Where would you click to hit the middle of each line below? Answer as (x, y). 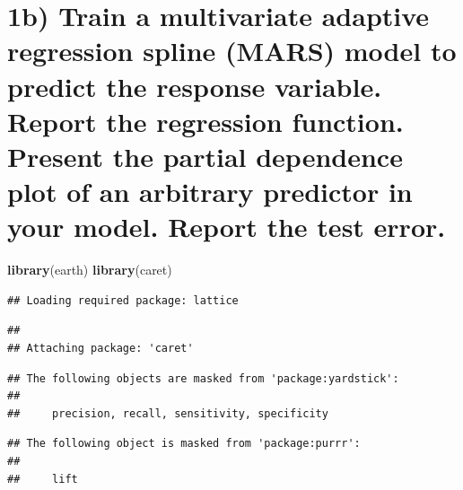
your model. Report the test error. (227, 227)
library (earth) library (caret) (90, 270)
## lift (43, 479)
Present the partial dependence (205, 156)
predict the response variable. (195, 86)
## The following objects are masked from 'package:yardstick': (203, 378)
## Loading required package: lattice (123, 300)
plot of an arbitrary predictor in (210, 192)
